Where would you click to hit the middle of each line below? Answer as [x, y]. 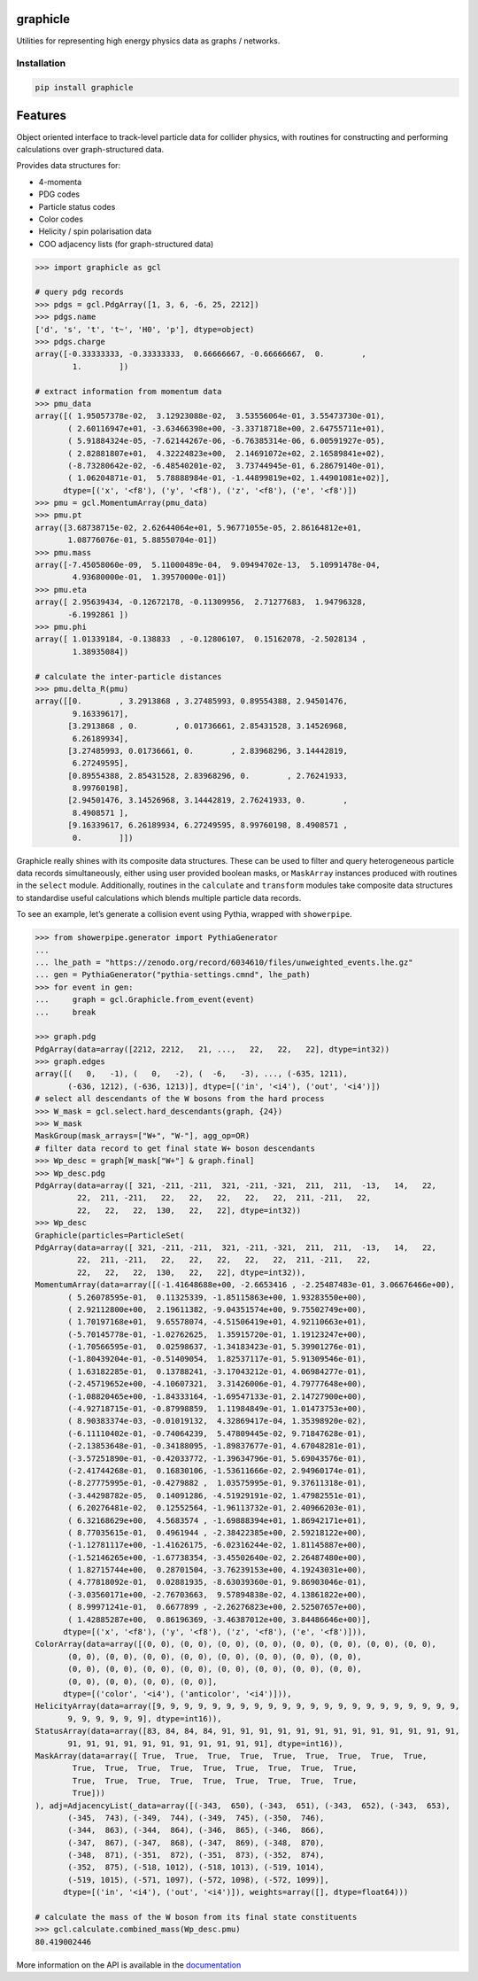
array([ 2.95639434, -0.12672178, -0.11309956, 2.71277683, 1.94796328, [201, 602]
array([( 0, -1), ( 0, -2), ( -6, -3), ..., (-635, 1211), [192, 1074]
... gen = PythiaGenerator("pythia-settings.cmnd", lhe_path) [173, 975]
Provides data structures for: [69, 166]
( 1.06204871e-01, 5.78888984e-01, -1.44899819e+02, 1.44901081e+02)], [229, 478]
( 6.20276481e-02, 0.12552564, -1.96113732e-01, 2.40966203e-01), [217, 1508]
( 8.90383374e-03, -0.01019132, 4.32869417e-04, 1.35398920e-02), [217, 1421]
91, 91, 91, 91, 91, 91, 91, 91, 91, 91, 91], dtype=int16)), [205, 1744]
